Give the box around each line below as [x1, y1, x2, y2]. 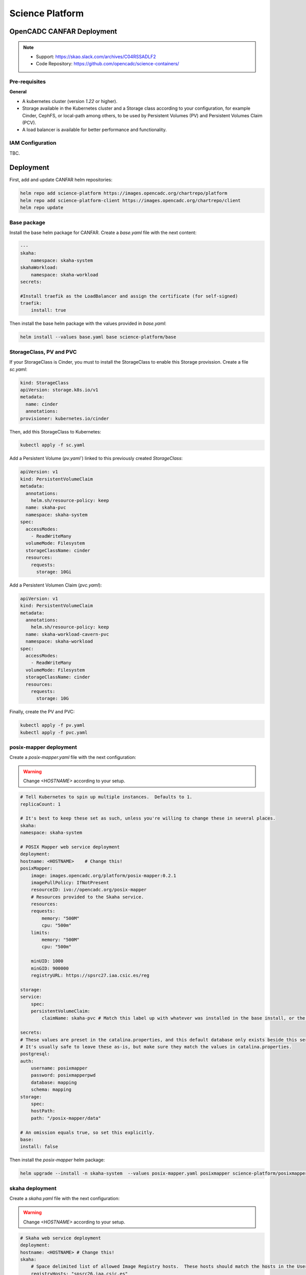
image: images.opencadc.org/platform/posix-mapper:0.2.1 [31, 873, 176, 878]
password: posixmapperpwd [31, 1073, 96, 1078]
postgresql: [20, 1051, 50, 1057]
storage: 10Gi [36, 569, 71, 575]
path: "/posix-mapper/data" [31, 1115, 101, 1121]
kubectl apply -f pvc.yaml [20, 729, 88, 735]
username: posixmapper [31, 1065, 88, 1071]
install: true [31, 308, 66, 313]
